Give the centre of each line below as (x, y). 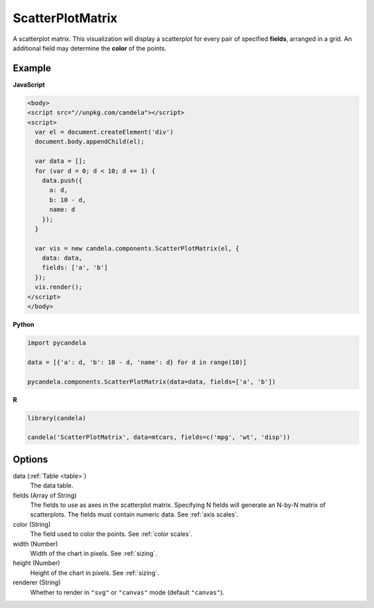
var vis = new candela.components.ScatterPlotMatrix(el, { (137, 248)
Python (24, 325)
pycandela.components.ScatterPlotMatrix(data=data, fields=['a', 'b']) (152, 382)
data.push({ (62, 180)
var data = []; (61, 161)
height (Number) (36, 563)
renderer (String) (37, 582)
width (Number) (35, 544)
